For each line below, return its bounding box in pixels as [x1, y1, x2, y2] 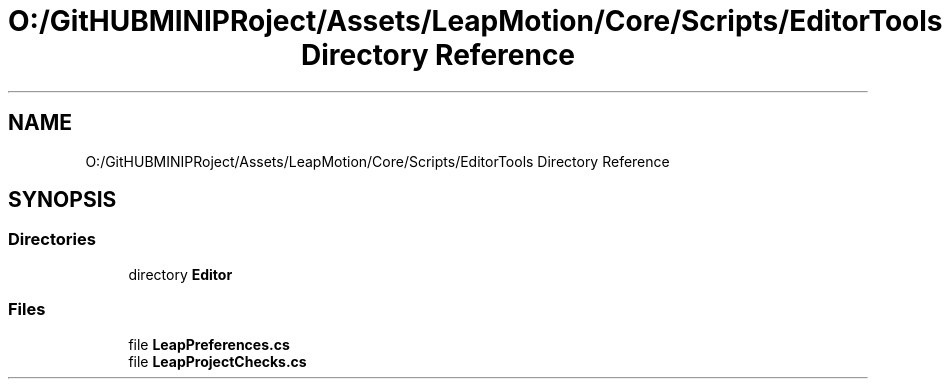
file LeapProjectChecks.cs [128, 352, 307, 370]
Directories [8, 229, 96, 250]
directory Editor [128, 265, 233, 283]
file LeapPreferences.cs [128, 335, 290, 353]
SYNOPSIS [8, 187, 117, 213]
